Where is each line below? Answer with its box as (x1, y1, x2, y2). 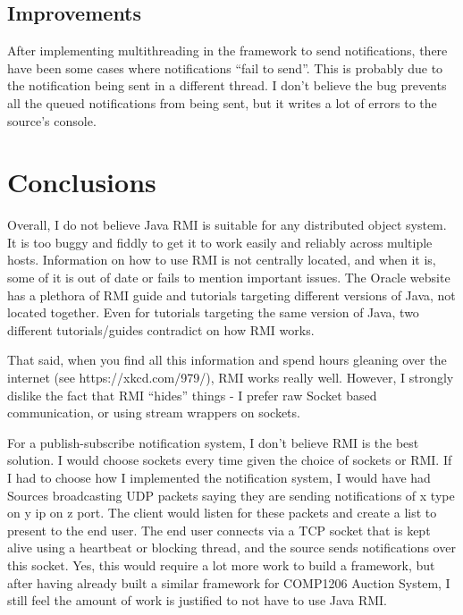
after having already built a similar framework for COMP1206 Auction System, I (7, 573, 450, 592)
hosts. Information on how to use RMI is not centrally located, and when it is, (7, 250, 436, 269)
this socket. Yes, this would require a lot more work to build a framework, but (7, 555, 435, 574)
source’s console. (7, 111, 97, 130)
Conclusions (7, 164, 156, 200)
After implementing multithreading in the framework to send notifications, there (7, 41, 448, 60)
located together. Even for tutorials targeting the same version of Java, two (7, 303, 419, 322)
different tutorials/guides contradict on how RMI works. (7, 320, 315, 339)
